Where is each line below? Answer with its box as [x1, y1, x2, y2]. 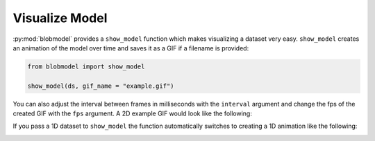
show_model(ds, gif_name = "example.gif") [27, 82, 174, 90]
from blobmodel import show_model [27, 62, 145, 70]
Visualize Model [12, 10, 108, 26]
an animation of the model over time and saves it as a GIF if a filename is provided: [12, 44, 249, 52]
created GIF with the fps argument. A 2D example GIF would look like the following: [12, 109, 253, 117]
